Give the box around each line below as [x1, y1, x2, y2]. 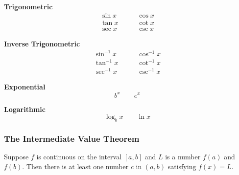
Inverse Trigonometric [4, 38, 80, 48]
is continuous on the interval [36, 152, 122, 162]
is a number [165, 152, 201, 162]
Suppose [4, 152, 29, 162]
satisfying [167, 161, 196, 171]
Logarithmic [4, 104, 46, 114]
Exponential [4, 82, 46, 92]
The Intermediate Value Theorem [4, 132, 140, 144]
